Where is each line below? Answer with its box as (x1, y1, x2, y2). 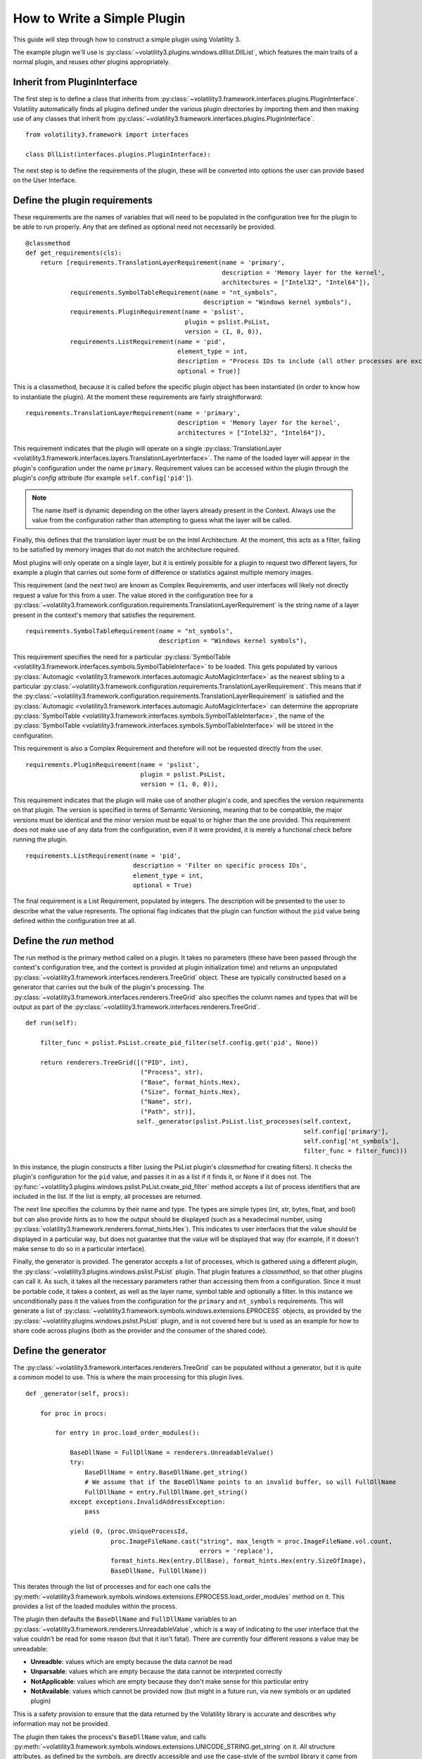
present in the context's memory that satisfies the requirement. (13, 611, 196, 619)
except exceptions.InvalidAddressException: (70, 1498, 226, 1506)
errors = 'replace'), (199, 1547, 274, 1555)
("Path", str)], (140, 1107, 196, 1115)
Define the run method (13, 934, 115, 946)
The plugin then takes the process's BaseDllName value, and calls (13, 1732, 207, 1741)
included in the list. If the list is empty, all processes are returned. (13, 1192, 202, 1200)
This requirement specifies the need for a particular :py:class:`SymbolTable (13, 652, 231, 661)
